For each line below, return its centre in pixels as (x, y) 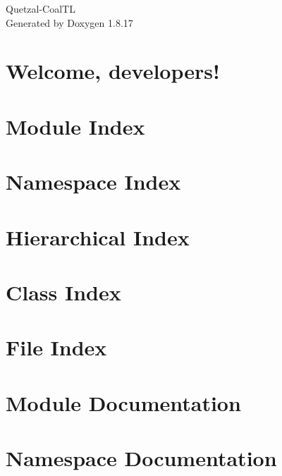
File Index (56, 347)
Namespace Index (93, 182)
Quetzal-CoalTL (41, 8)
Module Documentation (123, 402)
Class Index (63, 292)
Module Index (75, 126)
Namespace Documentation (141, 458)
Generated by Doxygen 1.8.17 (69, 22)
